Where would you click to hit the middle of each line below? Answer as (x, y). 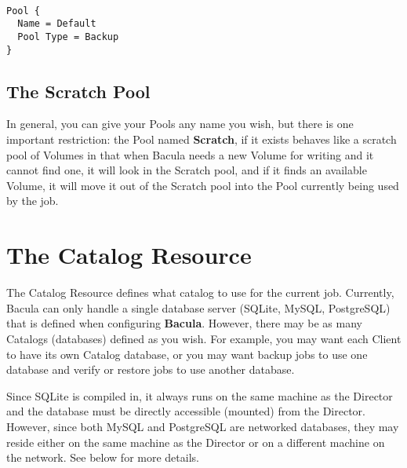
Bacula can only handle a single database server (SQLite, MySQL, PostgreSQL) (198, 307)
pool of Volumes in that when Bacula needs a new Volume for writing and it (190, 154)
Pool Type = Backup (68, 37)
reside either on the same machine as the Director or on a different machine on (196, 442)
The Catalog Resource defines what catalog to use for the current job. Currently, (200, 292)
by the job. (33, 201)
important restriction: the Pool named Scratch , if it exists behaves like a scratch (202, 139)
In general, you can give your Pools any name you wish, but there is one (180, 124)
